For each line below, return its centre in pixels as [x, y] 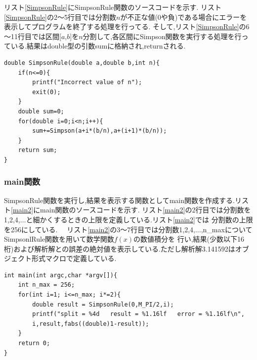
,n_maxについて [227, 229]
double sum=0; [41, 111]
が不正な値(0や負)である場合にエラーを [184, 17]
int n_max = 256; [46, 285]
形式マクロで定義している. [74, 258]
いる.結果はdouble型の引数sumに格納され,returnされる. [98, 46]
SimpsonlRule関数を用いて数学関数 [59, 239]
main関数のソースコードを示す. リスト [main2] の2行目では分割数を [146, 210]
